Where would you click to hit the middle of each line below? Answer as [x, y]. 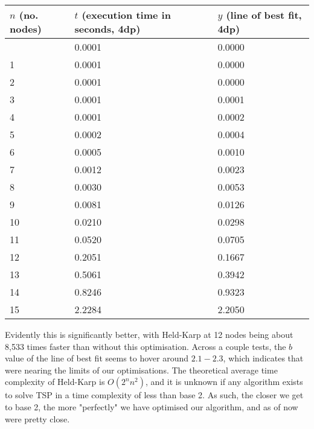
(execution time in [126, 15]
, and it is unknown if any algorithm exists [224, 382]
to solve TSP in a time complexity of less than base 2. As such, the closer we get [154, 395]
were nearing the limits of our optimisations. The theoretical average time [141, 370]
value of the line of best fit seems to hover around [97, 358]
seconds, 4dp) [107, 29]
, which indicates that [263, 358]
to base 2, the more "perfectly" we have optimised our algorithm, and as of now [152, 406]
